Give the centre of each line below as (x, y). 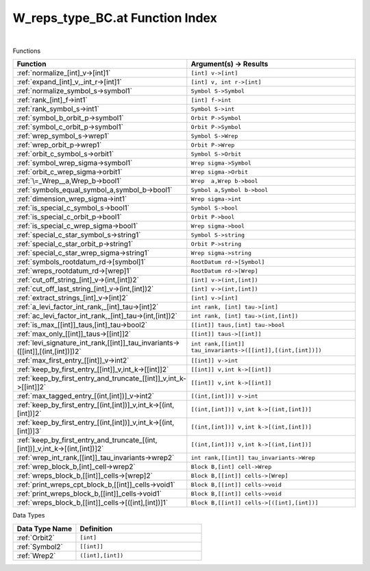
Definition (96, 529)
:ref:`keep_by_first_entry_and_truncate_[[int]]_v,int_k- (101, 378)
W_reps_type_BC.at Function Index (115, 18)
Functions (27, 51)
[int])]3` (29, 431)
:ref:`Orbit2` (36, 537)
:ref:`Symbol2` (40, 546)
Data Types (29, 515)
